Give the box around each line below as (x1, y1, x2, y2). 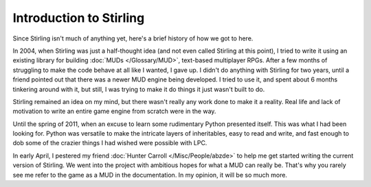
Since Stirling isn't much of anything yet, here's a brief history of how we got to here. (12, 34, 254, 42)
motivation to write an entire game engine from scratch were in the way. (12, 107, 216, 116)
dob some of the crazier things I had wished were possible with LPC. (12, 139, 207, 147)
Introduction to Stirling (12, 10, 145, 25)
